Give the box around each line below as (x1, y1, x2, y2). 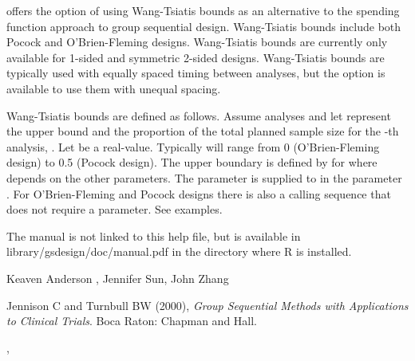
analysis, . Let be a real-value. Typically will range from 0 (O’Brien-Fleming (6, 138, 380, 155)
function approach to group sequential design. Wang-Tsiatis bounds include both (6, 18, 401, 34)
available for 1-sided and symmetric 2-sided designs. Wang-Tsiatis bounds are (6, 49, 385, 65)
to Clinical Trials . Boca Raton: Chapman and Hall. (6, 312, 257, 329)
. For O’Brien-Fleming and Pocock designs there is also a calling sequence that (6, 185, 391, 202)
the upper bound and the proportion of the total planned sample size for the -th (6, 123, 399, 139)
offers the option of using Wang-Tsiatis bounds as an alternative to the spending (6, 2, 400, 18)
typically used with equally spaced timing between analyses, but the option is (6, 65, 385, 81)
